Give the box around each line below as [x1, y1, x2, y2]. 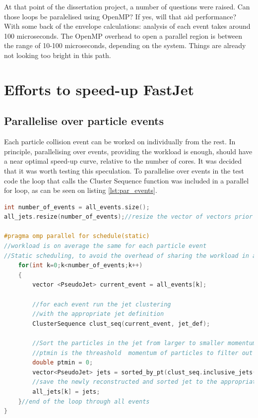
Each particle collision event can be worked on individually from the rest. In [4, 136, 236, 147]
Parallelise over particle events [4, 113, 164, 128]
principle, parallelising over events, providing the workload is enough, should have [4, 146, 253, 156]
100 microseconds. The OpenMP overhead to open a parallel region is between [4, 30, 243, 41]
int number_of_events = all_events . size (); [4, 203, 150, 211]
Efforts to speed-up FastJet [4, 79, 194, 99]
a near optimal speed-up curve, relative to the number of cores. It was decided [4, 156, 242, 166]
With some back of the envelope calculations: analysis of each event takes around [4, 21, 251, 31]
